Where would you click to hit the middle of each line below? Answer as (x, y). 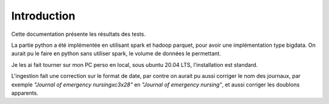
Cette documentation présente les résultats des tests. (79, 34)
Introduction (43, 16)
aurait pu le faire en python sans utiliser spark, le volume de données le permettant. (116, 54)
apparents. (25, 93)
